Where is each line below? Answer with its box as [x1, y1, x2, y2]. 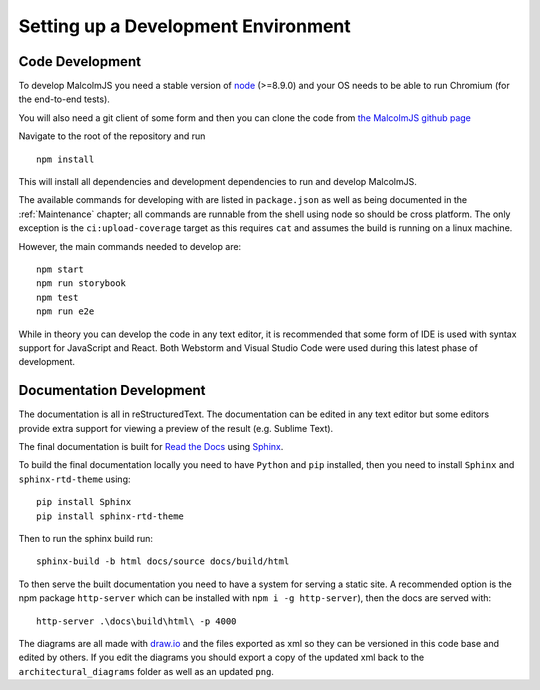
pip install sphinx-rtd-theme [36, 510, 185, 522]
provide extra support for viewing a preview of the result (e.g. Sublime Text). [18, 422, 334, 434]
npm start [36, 263, 84, 275]
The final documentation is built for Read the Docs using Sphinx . [18, 441, 284, 452]
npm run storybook [36, 278, 127, 289]
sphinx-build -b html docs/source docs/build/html [36, 556, 290, 567]
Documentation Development [18, 382, 206, 399]
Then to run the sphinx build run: [18, 532, 154, 544]
